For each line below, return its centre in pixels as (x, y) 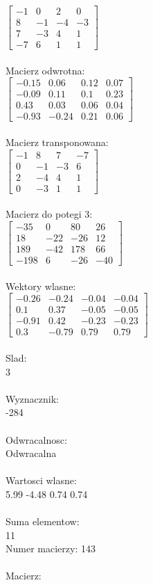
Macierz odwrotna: (45, 70)
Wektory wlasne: (41, 286)
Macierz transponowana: (57, 142)
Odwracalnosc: (36, 439)
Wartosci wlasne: (41, 480)
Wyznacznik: (33, 398)
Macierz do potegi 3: (49, 214)
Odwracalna (31, 453)
